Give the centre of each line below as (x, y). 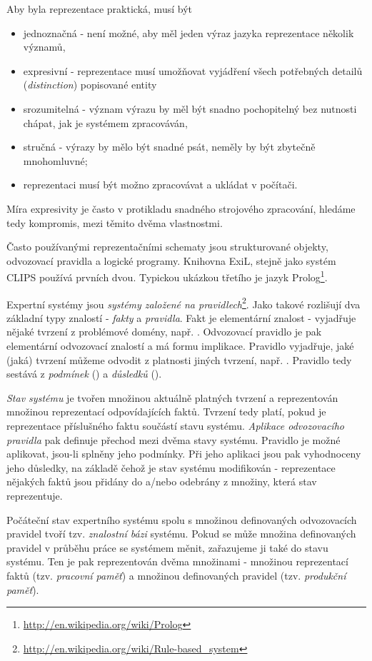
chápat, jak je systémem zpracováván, (105, 122)
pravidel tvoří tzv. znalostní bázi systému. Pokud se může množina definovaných (181, 534)
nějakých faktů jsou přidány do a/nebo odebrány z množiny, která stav (162, 481)
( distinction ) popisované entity (90, 85)
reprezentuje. (35, 495)
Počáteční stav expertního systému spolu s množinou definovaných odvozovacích (182, 519)
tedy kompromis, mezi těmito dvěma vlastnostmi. (115, 222)
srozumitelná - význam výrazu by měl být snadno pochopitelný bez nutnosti (190, 108)
